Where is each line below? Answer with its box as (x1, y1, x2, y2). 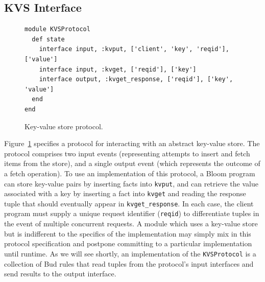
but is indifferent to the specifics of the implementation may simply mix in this (4, 228, 251, 239)
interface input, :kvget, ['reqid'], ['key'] (39, 65, 197, 73)
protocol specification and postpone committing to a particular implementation (4, 238, 252, 249)
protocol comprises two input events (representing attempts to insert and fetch (4, 148, 250, 158)
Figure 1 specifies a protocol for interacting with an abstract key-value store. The (4, 138, 260, 149)
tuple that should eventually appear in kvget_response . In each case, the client (4, 198, 254, 208)
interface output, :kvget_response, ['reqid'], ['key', (39, 76, 233, 83)
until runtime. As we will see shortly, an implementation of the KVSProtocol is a (4, 248, 256, 258)
